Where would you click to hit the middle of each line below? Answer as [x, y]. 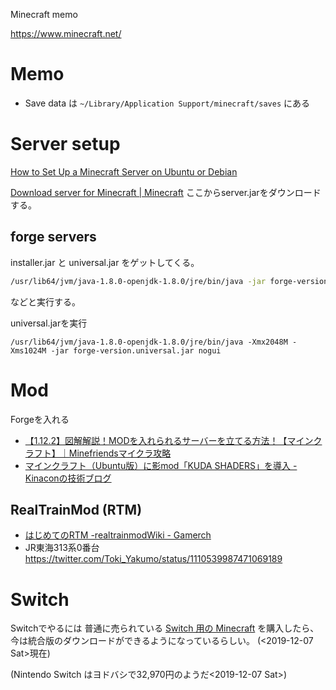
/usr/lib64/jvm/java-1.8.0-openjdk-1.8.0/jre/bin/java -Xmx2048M [149, 342]
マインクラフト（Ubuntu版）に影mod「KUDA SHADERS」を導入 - [161, 465]
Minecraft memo [44, 14]
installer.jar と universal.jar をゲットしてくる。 [105, 262]
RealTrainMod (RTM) [76, 509]
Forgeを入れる [40, 419]
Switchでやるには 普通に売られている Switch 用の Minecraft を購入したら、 [165, 628]
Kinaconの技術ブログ [68, 478]
